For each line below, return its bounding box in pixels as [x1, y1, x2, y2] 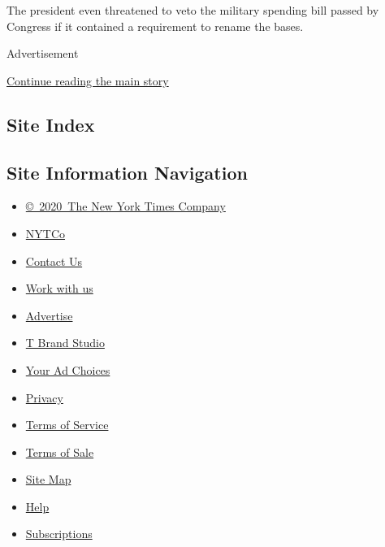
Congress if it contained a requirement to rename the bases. [6, 17, 304, 34]
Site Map [25, 471, 71, 488]
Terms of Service [25, 416, 109, 433]
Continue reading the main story [6, 72, 169, 89]
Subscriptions [25, 525, 93, 542]
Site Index [6, 111, 95, 137]
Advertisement [6, 45, 79, 62]
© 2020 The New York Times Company [25, 198, 226, 215]
